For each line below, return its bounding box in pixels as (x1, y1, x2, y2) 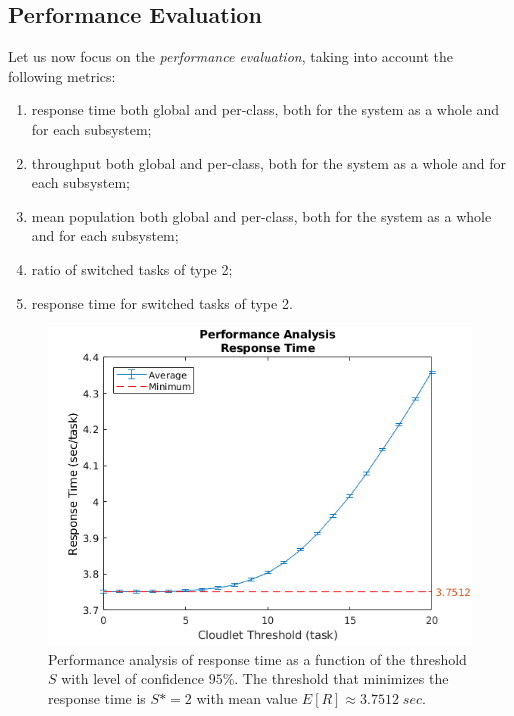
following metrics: (8, 65, 116, 86)
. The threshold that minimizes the (234, 668, 449, 689)
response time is (48, 687, 146, 708)
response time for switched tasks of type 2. (31, 292, 293, 313)
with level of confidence (61, 668, 204, 689)
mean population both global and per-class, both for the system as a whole (31, 205, 492, 226)
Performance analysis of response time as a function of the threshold (48, 648, 467, 669)
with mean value (196, 687, 298, 708)
